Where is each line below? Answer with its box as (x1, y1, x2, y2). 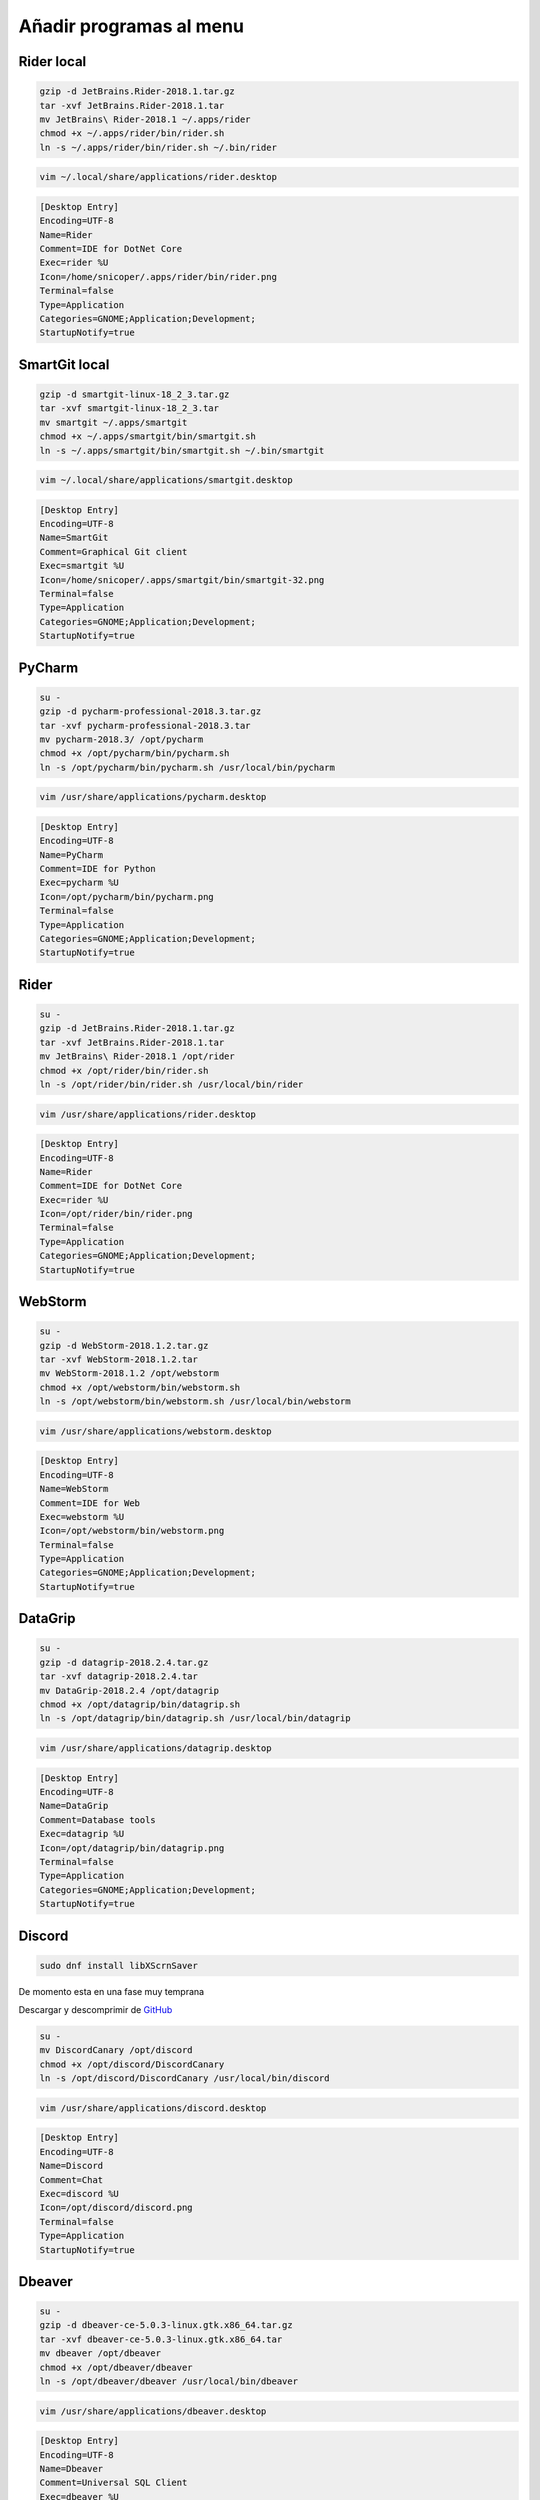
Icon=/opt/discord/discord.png (39, 2202, 194, 2214)
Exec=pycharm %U (39, 877, 120, 889)
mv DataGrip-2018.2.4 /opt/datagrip (39, 1685, 220, 1696)
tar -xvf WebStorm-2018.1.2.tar (39, 1354, 199, 1365)
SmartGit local (18, 356, 110, 373)
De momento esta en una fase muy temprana (18, 1985, 205, 1997)
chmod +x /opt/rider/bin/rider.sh (39, 1065, 209, 1076)
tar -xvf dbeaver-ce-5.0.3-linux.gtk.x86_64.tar (39, 2333, 283, 2345)
